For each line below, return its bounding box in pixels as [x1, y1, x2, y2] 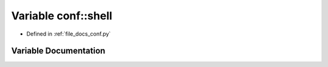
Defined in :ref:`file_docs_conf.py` [26, 30, 111, 37]
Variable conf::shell [11, 9, 112, 22]
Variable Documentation [11, 46, 106, 56]
